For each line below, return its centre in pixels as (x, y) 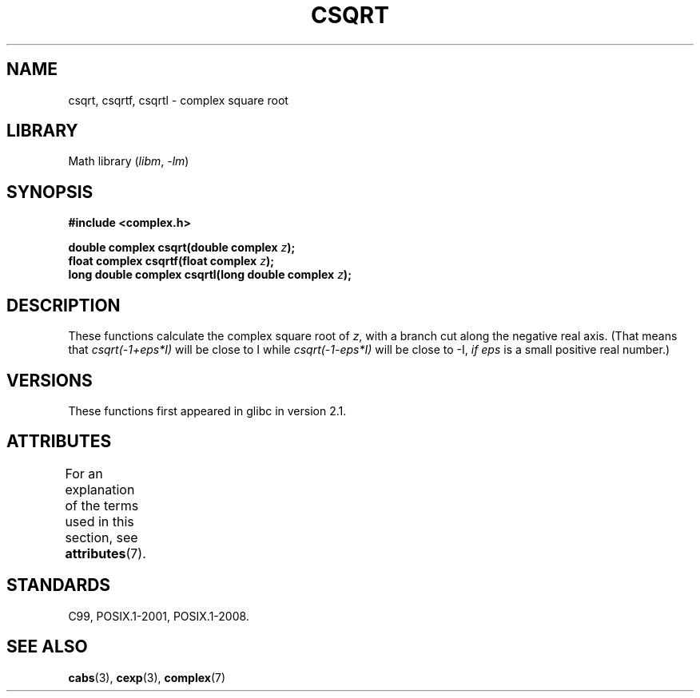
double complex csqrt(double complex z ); (182, 248)
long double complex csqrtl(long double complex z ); (210, 275)
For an (84, 473)
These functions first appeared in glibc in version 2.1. (207, 410)
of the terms (102, 505)
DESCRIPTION (64, 305)
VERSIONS (50, 380)
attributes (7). (105, 553)
